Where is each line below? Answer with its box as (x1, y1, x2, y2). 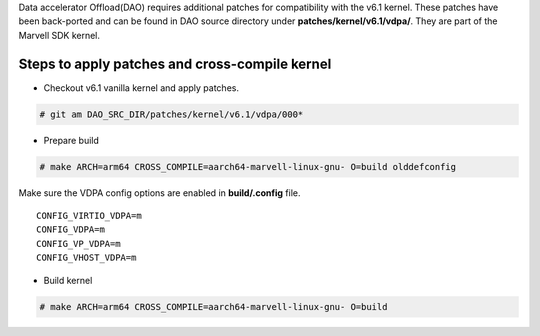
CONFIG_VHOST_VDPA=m (36, 252, 137, 264)
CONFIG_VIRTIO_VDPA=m (36, 210, 142, 222)
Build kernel (43, 274, 93, 286)
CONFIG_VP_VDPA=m (36, 238, 121, 249)
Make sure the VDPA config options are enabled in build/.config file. (18, 186, 301, 199)
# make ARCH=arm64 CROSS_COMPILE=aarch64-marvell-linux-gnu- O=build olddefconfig (39, 161, 457, 172)
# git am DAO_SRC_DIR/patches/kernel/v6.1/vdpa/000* (39, 108, 304, 120)
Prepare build (43, 134, 100, 146)
